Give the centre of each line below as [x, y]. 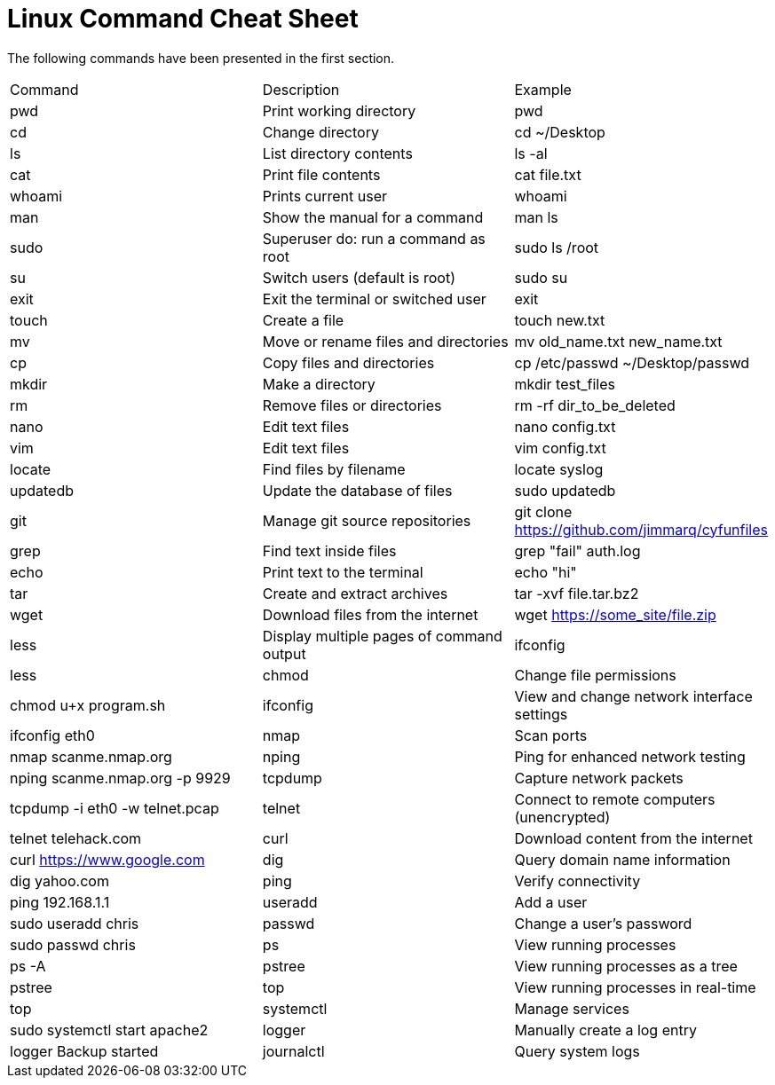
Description [301, 89]
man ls [536, 217]
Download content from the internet [633, 838]
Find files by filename [334, 469]
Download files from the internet [370, 614]
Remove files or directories [352, 405]
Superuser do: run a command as [374, 238]
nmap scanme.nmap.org [91, 756]
